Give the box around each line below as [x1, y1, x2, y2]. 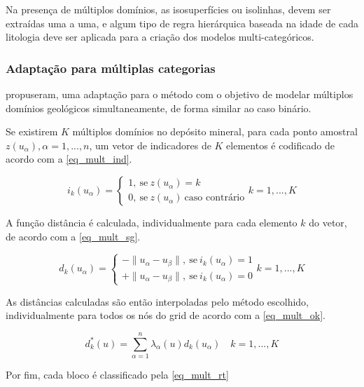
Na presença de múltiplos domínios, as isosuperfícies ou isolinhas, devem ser [6, 2, 331, 16]
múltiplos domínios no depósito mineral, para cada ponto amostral [72, 124, 358, 139]
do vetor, [309, 215, 347, 229]
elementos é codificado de [226, 137, 335, 152]
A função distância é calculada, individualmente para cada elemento [6, 215, 297, 229]
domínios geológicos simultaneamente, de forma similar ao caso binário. [6, 100, 311, 115]
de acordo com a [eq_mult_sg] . [6, 229, 141, 243]
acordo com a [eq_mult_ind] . [6, 151, 132, 166]
